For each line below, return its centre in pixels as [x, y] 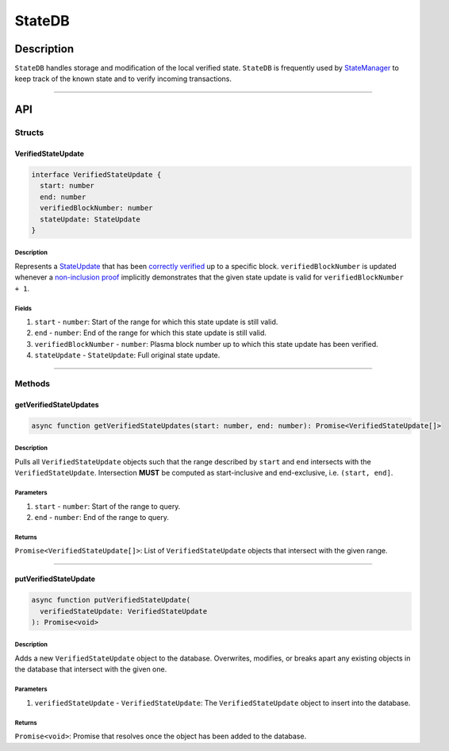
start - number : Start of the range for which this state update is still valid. [156, 322]
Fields [23, 308]
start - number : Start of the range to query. [107, 506]
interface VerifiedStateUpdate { [96, 175]
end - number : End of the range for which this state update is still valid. [151, 333]
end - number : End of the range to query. [102, 517]
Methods [33, 383]
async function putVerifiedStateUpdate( [111, 600]
